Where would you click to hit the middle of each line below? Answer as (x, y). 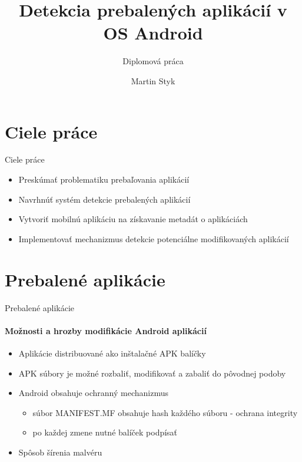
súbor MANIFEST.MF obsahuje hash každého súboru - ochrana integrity (165, 412)
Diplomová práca (153, 61)
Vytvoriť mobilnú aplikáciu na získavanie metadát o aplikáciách (133, 219)
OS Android (153, 33)
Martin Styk (153, 80)
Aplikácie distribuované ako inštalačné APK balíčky (112, 353)
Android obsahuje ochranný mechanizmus (93, 393)
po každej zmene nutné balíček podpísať (105, 432)
